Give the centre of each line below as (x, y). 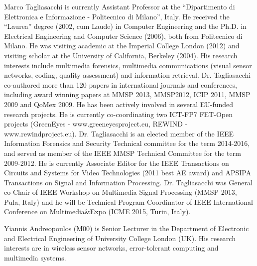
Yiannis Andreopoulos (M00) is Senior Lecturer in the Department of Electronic (127, 228)
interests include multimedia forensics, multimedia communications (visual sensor (128, 65)
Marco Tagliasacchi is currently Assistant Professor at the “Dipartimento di (120, 6)
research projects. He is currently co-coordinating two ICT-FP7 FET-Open (118, 114)
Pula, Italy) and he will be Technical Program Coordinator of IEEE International (128, 201)
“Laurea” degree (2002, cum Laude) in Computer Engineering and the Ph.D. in (125, 26)
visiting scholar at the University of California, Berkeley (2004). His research (121, 55)
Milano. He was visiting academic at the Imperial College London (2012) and (122, 46)
